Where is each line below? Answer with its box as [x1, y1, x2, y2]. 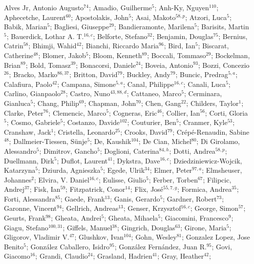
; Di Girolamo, [196, 136, 240, 146]
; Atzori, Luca [185, 12, 227, 22]
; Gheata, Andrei [51, 213, 102, 223]
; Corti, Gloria [205, 107, 248, 118]
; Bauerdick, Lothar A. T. [6, 31, 84, 41]
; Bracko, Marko [9, 69, 58, 80]
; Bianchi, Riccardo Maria [82, 41, 159, 51]
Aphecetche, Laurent [4, 12, 66, 22]
